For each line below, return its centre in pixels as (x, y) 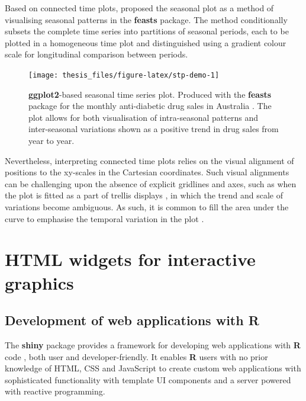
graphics (39, 282)
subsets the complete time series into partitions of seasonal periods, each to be (147, 31)
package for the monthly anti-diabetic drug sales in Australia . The (150, 106)
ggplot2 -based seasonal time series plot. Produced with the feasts (150, 94)
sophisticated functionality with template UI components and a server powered (148, 379)
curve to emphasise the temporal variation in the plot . (104, 218)
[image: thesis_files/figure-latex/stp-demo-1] (124, 75)
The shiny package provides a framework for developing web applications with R (153, 344)
